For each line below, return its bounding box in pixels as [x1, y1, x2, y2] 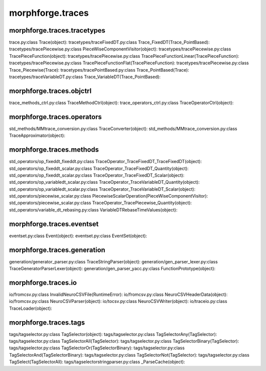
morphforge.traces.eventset [9, 220, 99, 228]
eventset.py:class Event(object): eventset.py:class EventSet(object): [9, 233, 147, 239]
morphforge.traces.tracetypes [9, 26, 105, 35]
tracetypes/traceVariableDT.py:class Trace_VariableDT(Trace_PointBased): [9, 74, 161, 80]
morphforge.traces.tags [9, 318, 85, 327]
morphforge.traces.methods [9, 146, 99, 154]
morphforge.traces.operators [9, 113, 102, 121]
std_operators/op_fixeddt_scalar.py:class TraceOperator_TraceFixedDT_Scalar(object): [9, 172, 185, 178]
